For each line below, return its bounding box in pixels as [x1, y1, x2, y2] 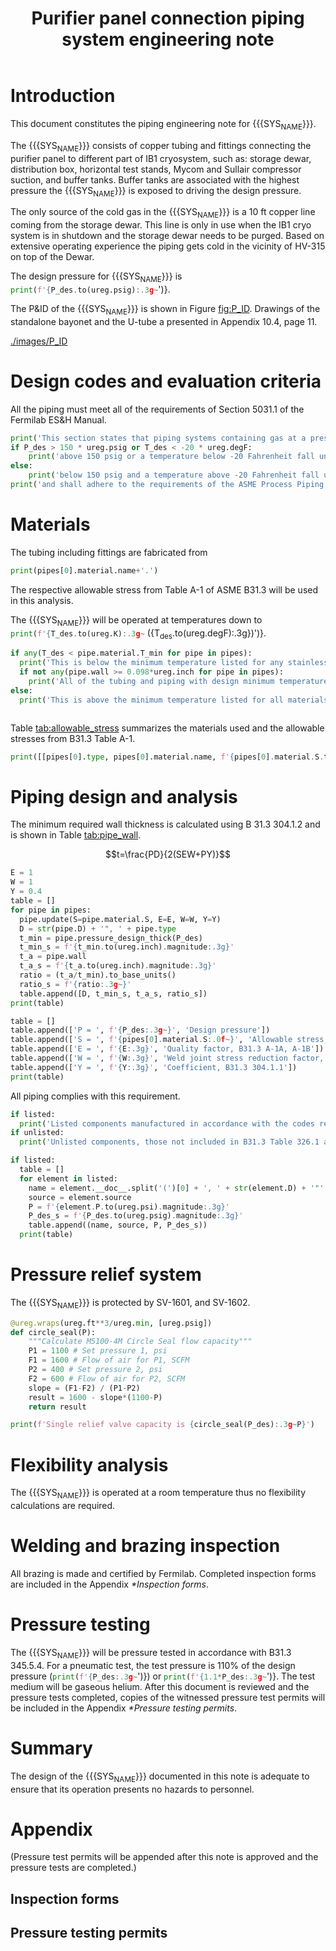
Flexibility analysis [10, 1453, 169, 1476]
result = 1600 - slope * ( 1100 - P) [28, 1392, 163, 1402]
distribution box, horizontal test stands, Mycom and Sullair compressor [10, 163, 302, 175]
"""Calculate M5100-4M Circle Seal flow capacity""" [28, 1337, 253, 1347]
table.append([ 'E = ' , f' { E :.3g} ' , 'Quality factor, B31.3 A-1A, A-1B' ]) [10, 1044, 325, 1054]
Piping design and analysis [10, 785, 238, 808]
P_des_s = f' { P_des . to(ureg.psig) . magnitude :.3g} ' [28, 1211, 244, 1221]
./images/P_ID [10, 335, 68, 347]
